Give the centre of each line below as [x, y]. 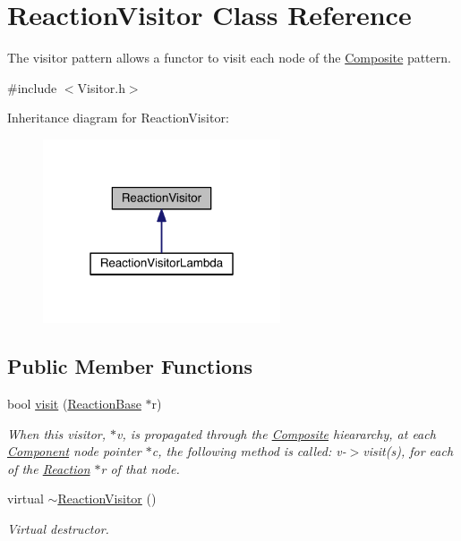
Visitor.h [101, 87]
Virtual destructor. [58, 528]
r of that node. [140, 468]
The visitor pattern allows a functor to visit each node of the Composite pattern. [229, 58]
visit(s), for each [408, 451]
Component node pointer [74, 451]
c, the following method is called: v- [249, 451]
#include [32, 87]
